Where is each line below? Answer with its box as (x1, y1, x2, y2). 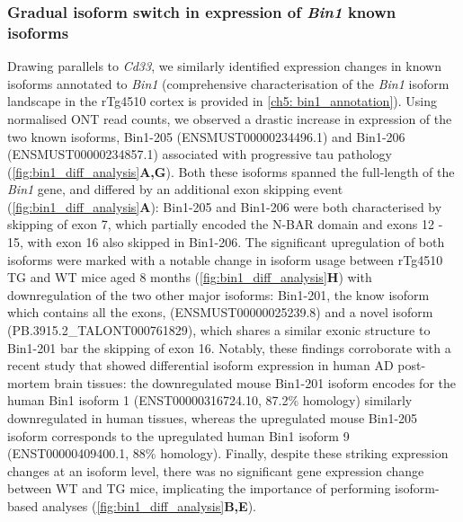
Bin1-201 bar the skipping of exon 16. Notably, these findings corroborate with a (7, 338, 451, 357)
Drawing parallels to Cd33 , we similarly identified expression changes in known (7, 57, 441, 75)
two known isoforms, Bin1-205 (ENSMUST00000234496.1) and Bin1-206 (7, 127, 405, 146)
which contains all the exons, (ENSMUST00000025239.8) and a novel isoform (7, 303, 433, 322)
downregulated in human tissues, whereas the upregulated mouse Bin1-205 (7, 409, 418, 428)
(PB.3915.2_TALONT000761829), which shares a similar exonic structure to (7, 321, 431, 340)
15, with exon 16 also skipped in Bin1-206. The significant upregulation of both (7, 233, 445, 252)
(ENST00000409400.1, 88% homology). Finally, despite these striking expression (7, 444, 449, 463)
